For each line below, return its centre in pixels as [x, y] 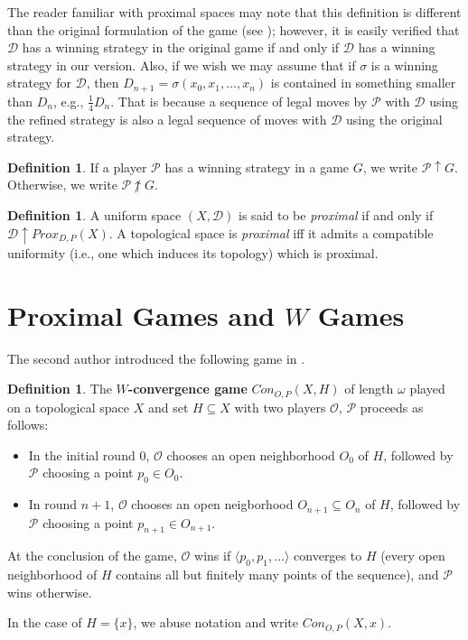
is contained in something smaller [363, 83]
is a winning [404, 65]
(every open [413, 556]
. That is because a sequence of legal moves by [239, 101]
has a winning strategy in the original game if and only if [181, 47]
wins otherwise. [50, 592]
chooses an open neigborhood [212, 504]
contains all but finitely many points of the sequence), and [277, 575]
